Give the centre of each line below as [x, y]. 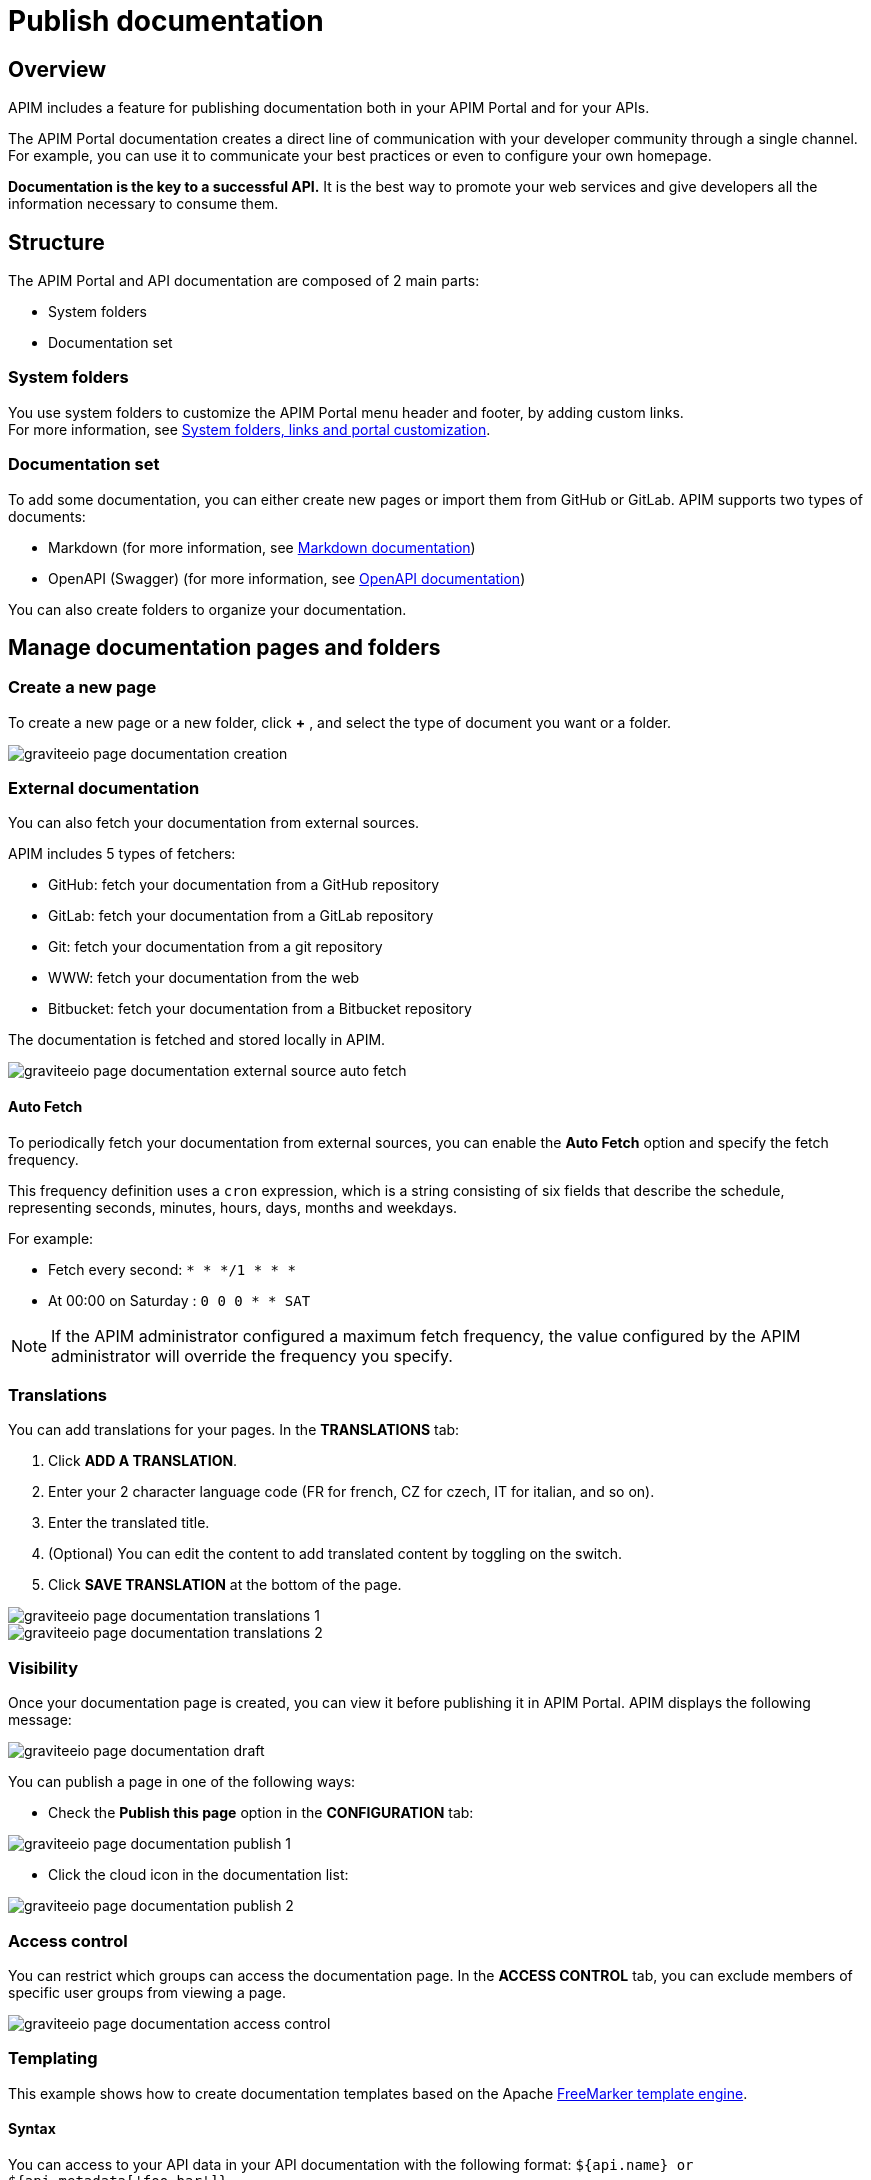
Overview [57, 69]
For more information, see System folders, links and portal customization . [249, 429]
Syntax [32, 2129]
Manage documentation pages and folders [224, 647]
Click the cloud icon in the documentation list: [198, 1875]
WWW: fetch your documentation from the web [204, 978]
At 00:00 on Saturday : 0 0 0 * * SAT [179, 1300]
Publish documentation [166, 21]
